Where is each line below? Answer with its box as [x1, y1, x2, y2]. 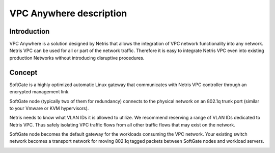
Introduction [9, 27, 50, 36]
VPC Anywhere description [9, 8, 127, 19]
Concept [9, 68, 38, 76]
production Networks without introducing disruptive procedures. [9, 55, 145, 61]
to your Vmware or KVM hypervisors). [9, 105, 89, 111]
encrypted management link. [9, 89, 70, 95]
